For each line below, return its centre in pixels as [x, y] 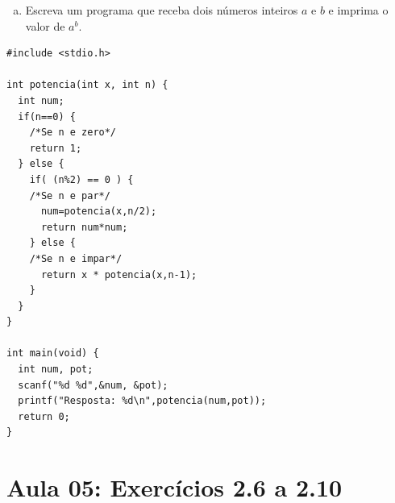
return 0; [44, 416]
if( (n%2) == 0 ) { [81, 179]
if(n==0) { [47, 116]
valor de [45, 25]
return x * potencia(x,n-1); [119, 274]
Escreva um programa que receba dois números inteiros [162, 10]
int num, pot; [56, 370]
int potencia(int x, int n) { [87, 85]
